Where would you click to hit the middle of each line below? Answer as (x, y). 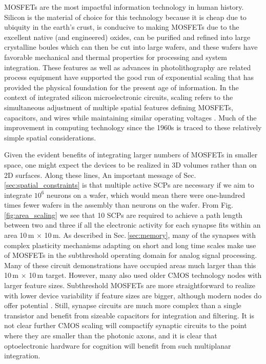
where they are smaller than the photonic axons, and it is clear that (111, 335)
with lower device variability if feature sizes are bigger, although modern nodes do (133, 295)
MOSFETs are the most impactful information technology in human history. (124, 7)
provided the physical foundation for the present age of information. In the (121, 87)
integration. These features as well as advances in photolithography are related (128, 67)
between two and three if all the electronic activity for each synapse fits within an (132, 225)
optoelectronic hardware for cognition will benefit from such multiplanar (118, 345)
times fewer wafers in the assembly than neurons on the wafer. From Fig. (119, 205)
